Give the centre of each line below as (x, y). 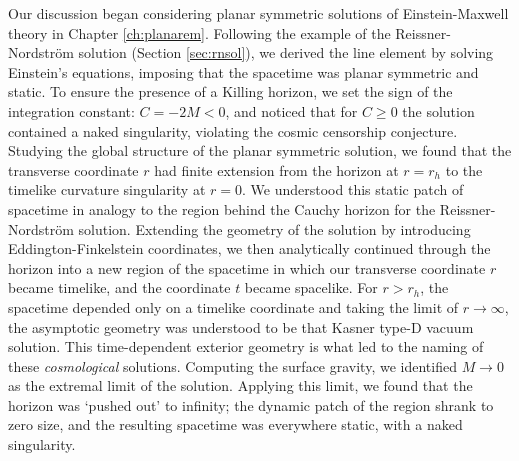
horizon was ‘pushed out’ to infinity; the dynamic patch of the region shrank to (251, 404)
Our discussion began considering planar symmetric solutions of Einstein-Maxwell (258, 13)
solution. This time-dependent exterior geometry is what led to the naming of (246, 346)
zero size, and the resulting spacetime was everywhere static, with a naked (235, 424)
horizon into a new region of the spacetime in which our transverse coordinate (247, 267)
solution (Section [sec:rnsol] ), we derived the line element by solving (286, 52)
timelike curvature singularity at (107, 189)
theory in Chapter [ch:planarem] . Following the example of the (199, 32)
